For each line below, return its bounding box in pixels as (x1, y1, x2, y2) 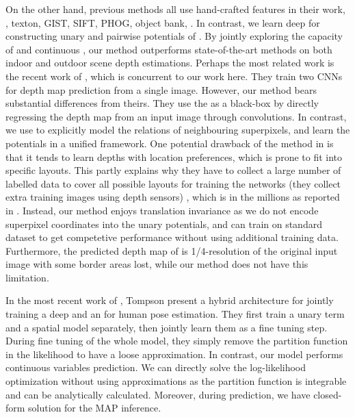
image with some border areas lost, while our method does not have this (5, 257, 308, 271)
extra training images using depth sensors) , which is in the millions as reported (5, 190, 340, 204)
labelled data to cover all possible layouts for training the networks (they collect (5, 176, 341, 190)
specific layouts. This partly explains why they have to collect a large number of (5, 163, 341, 177)
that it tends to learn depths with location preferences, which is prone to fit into (5, 149, 343, 164)
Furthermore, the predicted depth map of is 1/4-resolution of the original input (5, 243, 338, 257)
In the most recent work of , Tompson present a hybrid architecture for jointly (5, 293, 334, 307)
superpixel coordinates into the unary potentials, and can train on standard (5, 216, 322, 231)
